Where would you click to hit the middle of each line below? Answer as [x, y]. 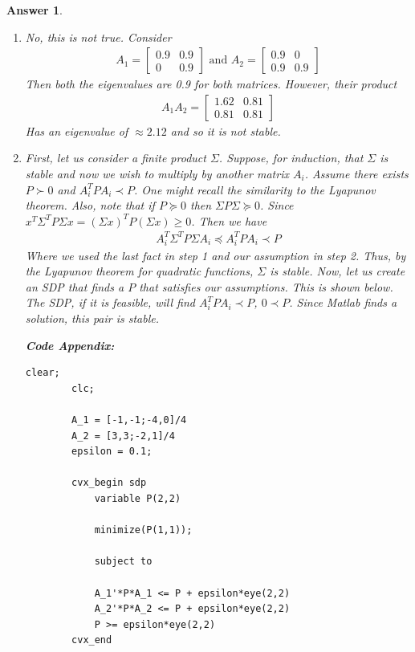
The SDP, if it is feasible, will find [110, 302]
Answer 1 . [35, 10]
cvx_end [92, 640]
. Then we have [229, 220]
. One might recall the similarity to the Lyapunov [255, 189]
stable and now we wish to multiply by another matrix [157, 174]
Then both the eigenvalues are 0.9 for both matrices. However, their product [211, 84]
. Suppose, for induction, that [291, 158]
